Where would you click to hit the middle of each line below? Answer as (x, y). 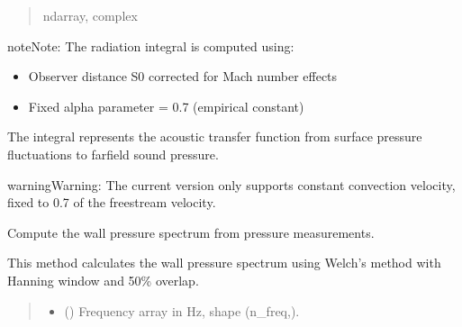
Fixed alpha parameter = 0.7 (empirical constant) (166, 106)
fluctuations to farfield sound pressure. (113, 154)
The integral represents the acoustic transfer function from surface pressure (215, 136)
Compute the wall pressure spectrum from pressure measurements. (191, 232)
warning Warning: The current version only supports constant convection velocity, (231, 184)
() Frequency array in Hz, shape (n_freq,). (182, 310)
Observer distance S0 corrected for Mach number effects (183, 76)
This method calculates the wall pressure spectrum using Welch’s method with (224, 263)
